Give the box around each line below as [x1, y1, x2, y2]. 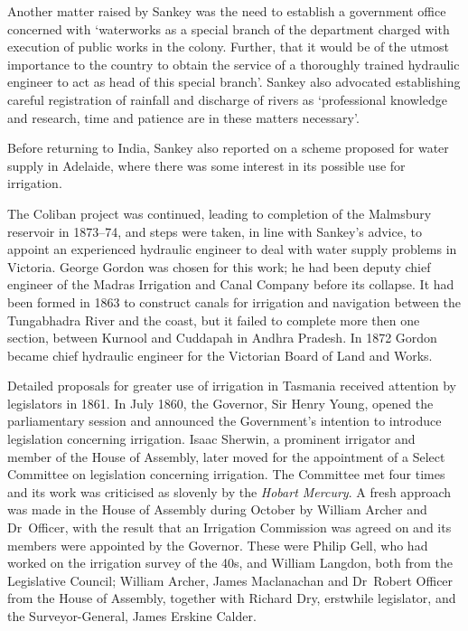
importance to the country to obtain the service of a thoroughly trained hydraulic [7, 54, 460, 73]
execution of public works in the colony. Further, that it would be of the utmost [7, 37, 449, 56]
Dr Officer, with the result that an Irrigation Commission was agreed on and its [7, 518, 452, 537]
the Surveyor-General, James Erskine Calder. [7, 607, 257, 625]
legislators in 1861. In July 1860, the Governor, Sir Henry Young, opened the [7, 393, 434, 412]
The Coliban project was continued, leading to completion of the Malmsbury [7, 203, 432, 222]
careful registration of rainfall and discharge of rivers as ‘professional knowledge [7, 89, 447, 108]
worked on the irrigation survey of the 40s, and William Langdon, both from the [7, 553, 453, 572]
